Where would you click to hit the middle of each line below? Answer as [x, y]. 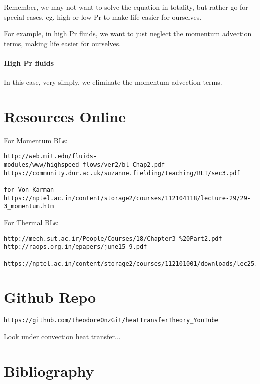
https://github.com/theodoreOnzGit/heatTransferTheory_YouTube [111, 321]
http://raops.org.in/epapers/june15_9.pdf [76, 247]
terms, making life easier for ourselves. [63, 43]
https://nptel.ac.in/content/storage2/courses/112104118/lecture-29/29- [127, 198]
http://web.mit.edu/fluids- [51, 156]
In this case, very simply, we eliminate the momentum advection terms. [113, 82]
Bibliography [49, 371]
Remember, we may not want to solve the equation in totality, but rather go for [126, 7]
